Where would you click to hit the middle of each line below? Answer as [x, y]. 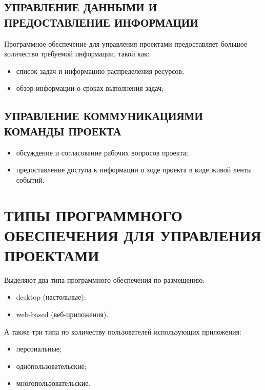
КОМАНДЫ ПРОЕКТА [63, 131]
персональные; [39, 349]
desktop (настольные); [51, 297]
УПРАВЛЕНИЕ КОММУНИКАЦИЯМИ [104, 116]
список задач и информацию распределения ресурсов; [100, 71]
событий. [30, 179]
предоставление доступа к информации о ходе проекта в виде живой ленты [134, 170]
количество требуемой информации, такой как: [77, 54]
